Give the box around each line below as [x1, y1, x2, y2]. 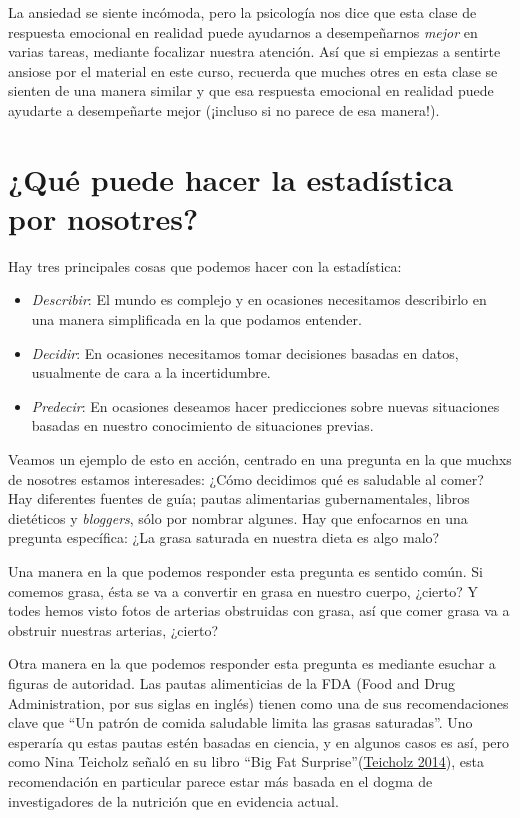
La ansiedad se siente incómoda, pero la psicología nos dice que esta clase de [8, 2, 477, 22]
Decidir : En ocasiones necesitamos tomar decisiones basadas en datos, [31, 342, 459, 363]
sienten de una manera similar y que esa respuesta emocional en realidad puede [8, 80, 494, 101]
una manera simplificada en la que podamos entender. [31, 309, 362, 330]
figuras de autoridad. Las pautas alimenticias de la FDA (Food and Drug [8, 672, 456, 693]
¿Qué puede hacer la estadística [8, 158, 454, 199]
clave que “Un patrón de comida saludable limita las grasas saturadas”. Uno [8, 712, 473, 733]
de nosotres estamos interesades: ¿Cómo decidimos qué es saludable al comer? [8, 468, 484, 489]
